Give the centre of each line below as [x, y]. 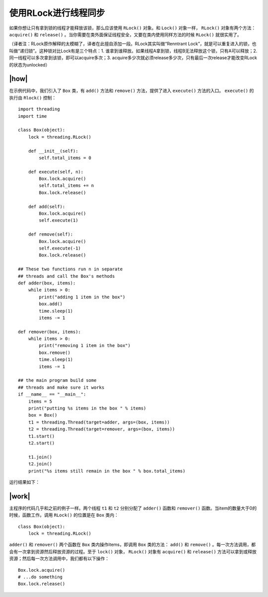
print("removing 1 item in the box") [85, 346]
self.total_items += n [67, 186]
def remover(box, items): [50, 332]
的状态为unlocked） [30, 65]
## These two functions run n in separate [70, 269]
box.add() [51, 304]
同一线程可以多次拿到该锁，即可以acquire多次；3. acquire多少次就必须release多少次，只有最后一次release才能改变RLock [133, 58]
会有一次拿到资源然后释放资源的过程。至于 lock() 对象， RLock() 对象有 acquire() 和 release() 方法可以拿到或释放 [133, 551]
